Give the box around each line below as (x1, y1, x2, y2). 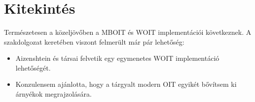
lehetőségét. (15, 62, 51, 73)
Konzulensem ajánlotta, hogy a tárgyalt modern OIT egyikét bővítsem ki (15, 79, 237, 89)
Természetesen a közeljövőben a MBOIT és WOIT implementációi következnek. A (4, 26, 252, 37)
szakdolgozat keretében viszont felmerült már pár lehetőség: (4, 36, 184, 47)
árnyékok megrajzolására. (15, 88, 92, 99)
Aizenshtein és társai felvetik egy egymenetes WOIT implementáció (15, 53, 219, 63)
